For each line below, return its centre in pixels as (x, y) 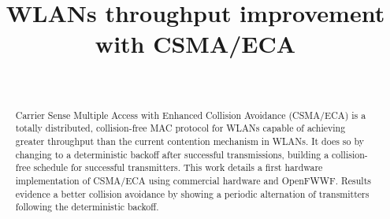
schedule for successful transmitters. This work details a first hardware (178, 167)
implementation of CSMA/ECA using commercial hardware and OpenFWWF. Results (193, 180)
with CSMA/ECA (195, 44)
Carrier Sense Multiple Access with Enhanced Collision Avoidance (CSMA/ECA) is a (191, 115)
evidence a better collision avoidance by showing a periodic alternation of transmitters (192, 193)
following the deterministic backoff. (87, 207)
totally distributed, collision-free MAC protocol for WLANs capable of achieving (180, 128)
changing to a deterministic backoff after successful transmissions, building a (172, 154)
